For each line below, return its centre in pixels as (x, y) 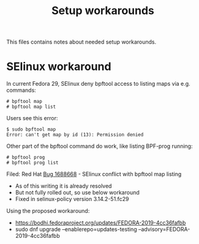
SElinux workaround (59, 67)
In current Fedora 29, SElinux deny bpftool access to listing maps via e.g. (99, 84)
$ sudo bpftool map (31, 129)
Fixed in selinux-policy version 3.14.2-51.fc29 (72, 199)
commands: (21, 90)
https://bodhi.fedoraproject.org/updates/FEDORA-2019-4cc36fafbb (100, 223)
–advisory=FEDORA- (164, 229)
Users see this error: (32, 118)
